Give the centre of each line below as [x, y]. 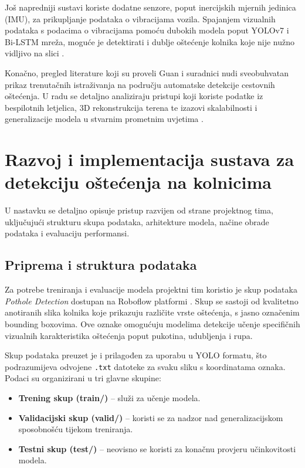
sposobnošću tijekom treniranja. [76, 429]
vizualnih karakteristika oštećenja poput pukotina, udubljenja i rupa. [129, 335]
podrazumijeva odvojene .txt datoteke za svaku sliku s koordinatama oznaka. [145, 366]
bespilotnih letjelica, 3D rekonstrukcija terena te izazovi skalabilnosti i [131, 107]
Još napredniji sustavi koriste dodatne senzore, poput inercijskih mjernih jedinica [150, 7]
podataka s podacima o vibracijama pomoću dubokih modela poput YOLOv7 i [147, 30]
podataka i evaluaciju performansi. [67, 233]
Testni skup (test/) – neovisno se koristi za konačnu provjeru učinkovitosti [157, 448]
